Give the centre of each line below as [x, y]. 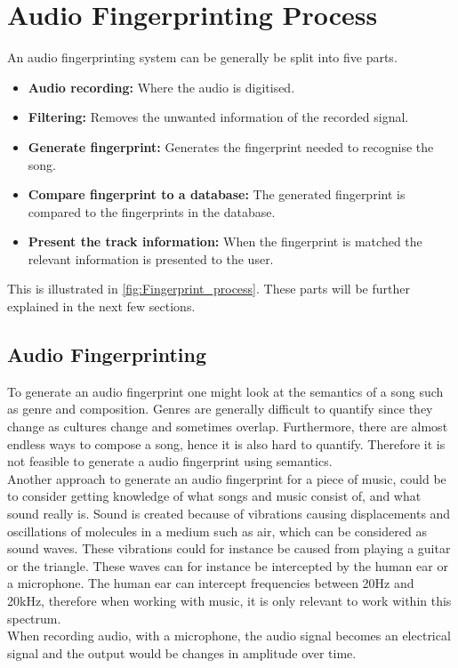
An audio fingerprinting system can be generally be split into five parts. [202, 57]
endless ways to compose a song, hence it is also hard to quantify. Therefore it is [226, 443]
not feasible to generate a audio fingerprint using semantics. [170, 461]
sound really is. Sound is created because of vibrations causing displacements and [229, 514]
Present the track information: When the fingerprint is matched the [225, 241]
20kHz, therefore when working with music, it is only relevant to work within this [229, 600]
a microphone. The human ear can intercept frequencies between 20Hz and [211, 583]
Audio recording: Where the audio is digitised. [161, 87]
